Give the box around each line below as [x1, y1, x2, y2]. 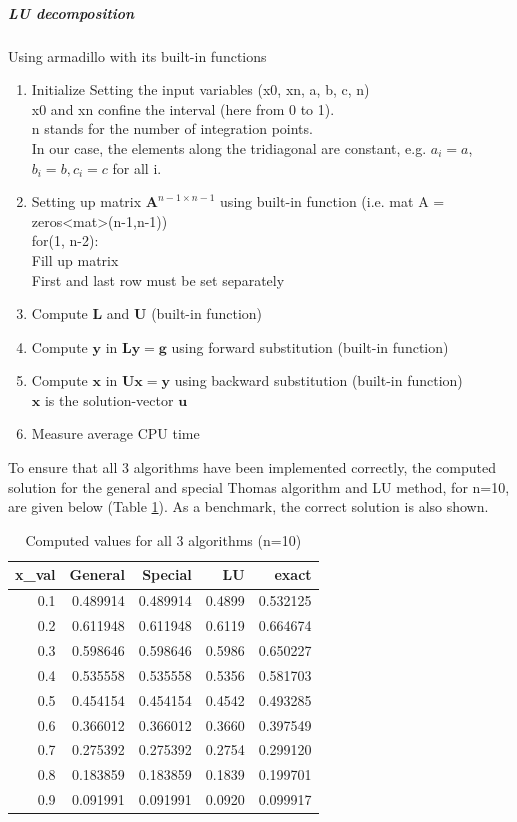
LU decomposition [8, 2, 135, 23]
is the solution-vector [44, 389, 174, 410]
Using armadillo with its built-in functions [8, 45, 267, 66]
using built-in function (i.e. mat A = [220, 191, 445, 212]
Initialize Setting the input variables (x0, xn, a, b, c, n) [31, 79, 370, 100]
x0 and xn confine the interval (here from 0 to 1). [31, 98, 335, 119]
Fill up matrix [31, 249, 119, 270]
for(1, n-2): [31, 230, 99, 251]
